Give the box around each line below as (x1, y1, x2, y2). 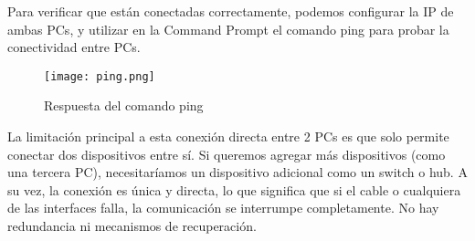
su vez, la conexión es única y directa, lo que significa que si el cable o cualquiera (7, 180, 461, 199)
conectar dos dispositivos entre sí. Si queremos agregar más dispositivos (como (7, 144, 446, 163)
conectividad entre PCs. (7, 37, 141, 57)
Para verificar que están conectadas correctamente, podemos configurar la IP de (7, 2, 454, 20)
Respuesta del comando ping (44, 96, 204, 115)
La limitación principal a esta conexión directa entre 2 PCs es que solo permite (7, 127, 449, 146)
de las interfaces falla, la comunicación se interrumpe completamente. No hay (7, 198, 439, 217)
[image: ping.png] (44, 69, 155, 83)
